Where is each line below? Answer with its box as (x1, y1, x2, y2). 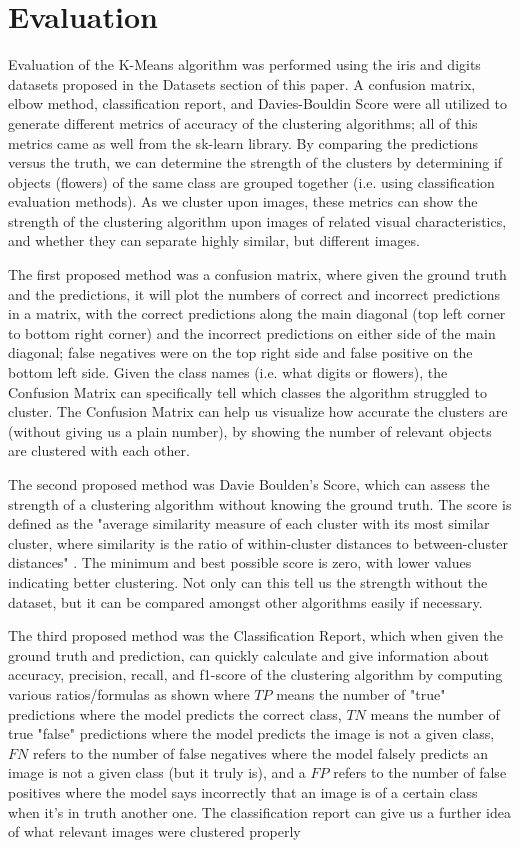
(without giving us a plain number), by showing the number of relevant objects (8, 420, 492, 441)
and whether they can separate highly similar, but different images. (8, 230, 420, 251)
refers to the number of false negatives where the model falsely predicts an (32, 742, 489, 763)
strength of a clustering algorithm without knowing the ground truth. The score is (8, 493, 512, 514)
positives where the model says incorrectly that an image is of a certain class (8, 781, 478, 802)
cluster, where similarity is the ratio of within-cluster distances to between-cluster (8, 532, 509, 553)
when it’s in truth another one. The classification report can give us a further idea (8, 801, 512, 822)
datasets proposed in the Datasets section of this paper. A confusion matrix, (8, 73, 476, 94)
